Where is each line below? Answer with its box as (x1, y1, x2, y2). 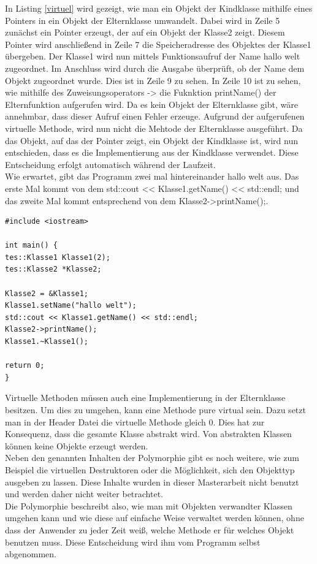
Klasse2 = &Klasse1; (5, 289, 89, 298)
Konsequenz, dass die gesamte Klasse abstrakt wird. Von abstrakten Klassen (5, 427, 292, 440)
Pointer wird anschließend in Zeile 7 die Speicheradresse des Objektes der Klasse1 (5, 37, 311, 50)
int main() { (5, 241, 58, 250)
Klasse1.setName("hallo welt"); (5, 301, 137, 310)
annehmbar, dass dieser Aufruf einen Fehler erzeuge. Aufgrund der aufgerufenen (5, 110, 305, 123)
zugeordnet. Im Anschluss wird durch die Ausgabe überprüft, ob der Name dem (5, 61, 305, 74)
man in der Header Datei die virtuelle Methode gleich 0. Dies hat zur (5, 415, 265, 428)
